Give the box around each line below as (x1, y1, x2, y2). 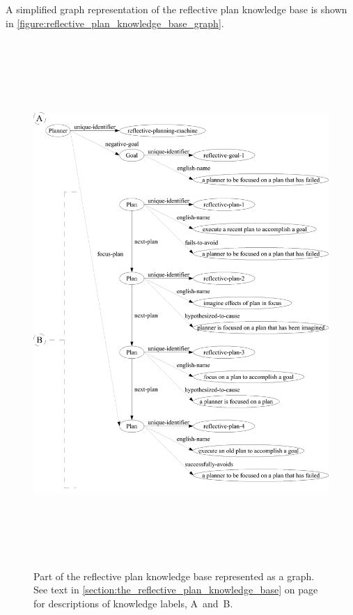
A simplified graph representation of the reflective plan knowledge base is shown (6, 2, 347, 16)
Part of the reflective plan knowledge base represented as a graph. (33, 568, 315, 583)
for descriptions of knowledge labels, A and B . (33, 595, 233, 610)
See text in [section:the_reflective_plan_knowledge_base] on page (33, 582, 318, 597)
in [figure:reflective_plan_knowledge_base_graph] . (6, 15, 224, 30)
